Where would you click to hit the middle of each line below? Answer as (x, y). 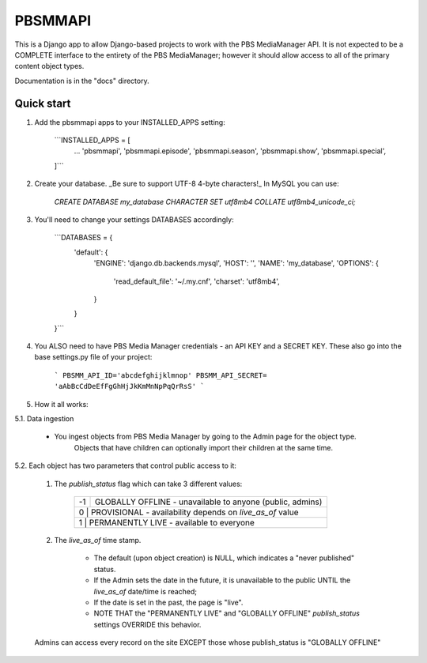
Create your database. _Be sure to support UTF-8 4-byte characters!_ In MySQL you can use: (187, 184)
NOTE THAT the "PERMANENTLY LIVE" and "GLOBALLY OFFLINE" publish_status (227, 613)
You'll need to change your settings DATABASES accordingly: (134, 219)
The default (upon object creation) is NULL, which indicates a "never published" (224, 558)
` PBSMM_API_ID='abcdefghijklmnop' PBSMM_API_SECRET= (161, 375)
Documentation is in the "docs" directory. (82, 81)
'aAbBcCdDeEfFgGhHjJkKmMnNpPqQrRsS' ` (129, 386)
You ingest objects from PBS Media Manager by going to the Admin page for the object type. (205, 437)
